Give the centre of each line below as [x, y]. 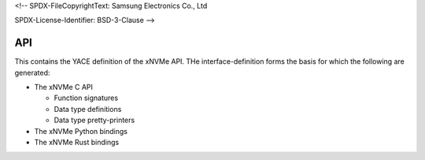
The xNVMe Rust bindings [77, 143]
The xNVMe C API [64, 87]
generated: [32, 73]
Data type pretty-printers [94, 120]
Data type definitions [88, 109]
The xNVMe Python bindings [81, 131]
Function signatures [86, 98]
